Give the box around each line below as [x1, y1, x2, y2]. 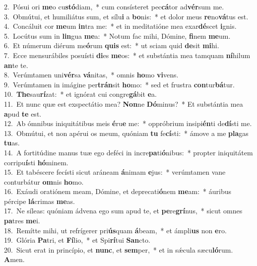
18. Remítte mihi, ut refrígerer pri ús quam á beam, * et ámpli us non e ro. [4, 225, 227, 235]
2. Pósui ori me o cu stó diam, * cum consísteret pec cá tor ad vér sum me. [4, 1, 224, 11]
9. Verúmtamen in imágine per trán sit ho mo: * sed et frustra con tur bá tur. [4, 79, 235, 89]
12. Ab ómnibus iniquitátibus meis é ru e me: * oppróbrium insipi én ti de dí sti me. [4, 118, 252, 129]
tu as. [4, 137, 20, 148]
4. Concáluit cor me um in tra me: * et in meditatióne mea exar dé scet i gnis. [4, 21, 237, 31]
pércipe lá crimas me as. [4, 196, 75, 206]
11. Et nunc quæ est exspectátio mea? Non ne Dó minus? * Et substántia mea [4, 98, 243, 109]
